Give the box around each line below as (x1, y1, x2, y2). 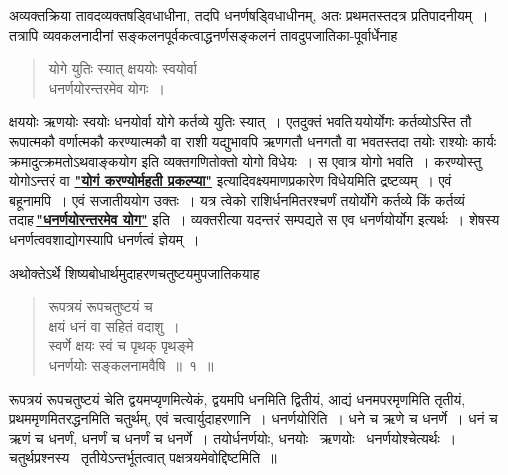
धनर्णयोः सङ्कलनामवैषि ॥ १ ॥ (48, 354, 214, 375)
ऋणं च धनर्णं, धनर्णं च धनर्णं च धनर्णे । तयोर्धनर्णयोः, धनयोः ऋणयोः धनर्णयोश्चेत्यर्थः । (9, 427, 457, 448)
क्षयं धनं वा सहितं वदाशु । (48, 315, 180, 336)
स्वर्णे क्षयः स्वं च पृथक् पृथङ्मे (48, 335, 194, 356)
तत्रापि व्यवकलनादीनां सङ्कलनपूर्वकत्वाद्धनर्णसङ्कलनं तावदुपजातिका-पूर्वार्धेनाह (9, 24, 398, 45)
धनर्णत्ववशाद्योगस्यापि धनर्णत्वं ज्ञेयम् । (9, 228, 200, 249)
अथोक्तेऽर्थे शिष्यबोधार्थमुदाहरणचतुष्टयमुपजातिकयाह (9, 262, 260, 283)
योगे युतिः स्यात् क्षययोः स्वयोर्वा (48, 58, 197, 79)
